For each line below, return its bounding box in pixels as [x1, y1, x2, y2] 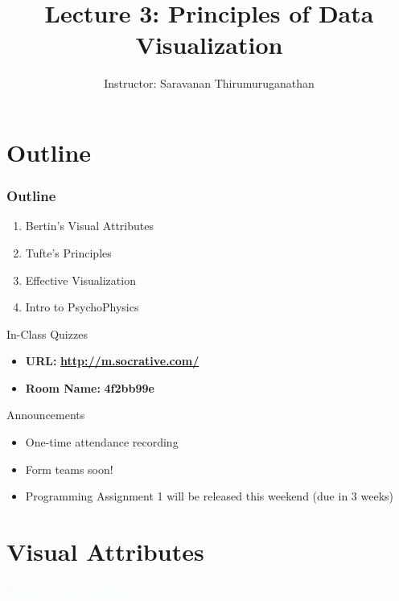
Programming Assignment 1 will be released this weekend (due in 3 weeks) [25, 488, 393, 504]
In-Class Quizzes [6, 325, 88, 342]
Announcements [6, 406, 85, 423]
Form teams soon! [25, 460, 113, 477]
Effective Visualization [25, 271, 136, 288]
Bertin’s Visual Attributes [25, 217, 154, 234]
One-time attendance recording [25, 434, 179, 451]
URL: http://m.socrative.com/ [25, 352, 199, 369]
